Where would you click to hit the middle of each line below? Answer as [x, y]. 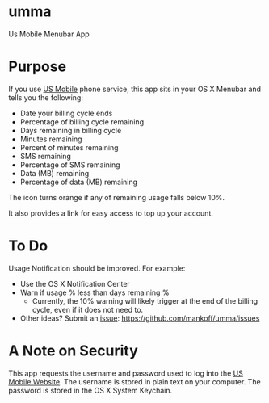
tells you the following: [46, 97]
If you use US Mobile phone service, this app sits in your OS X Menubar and [134, 89]
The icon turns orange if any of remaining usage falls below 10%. [116, 197]
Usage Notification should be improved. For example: [97, 268]
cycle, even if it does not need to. [88, 309]
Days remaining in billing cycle [71, 130]
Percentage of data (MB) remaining [79, 182]
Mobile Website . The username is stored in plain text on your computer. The [134, 381]
